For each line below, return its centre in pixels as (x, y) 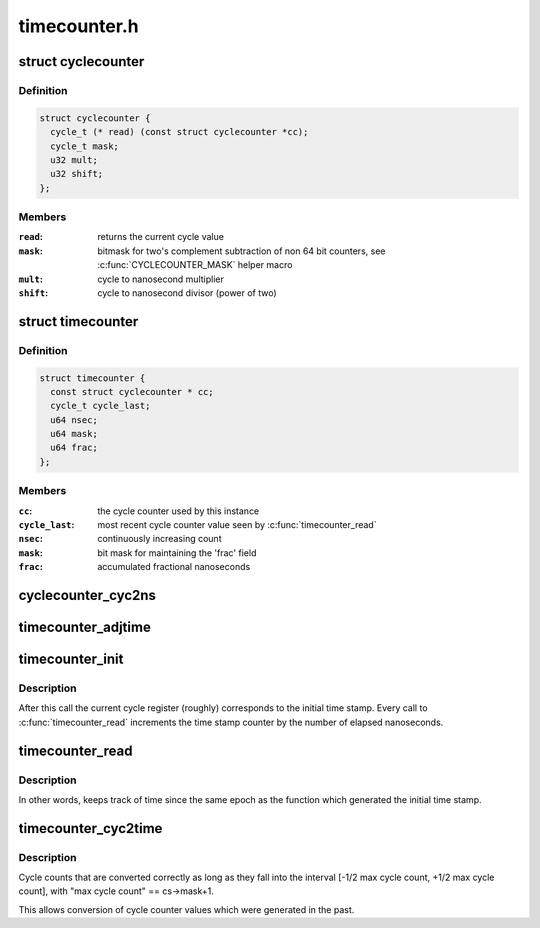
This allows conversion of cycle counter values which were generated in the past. (186, 909)
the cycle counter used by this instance (178, 511)
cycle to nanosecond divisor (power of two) (187, 292)
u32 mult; (74, 159)
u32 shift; (77, 174)
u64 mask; (74, 434)
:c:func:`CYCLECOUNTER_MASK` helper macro (195, 265)
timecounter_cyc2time (90, 828)
